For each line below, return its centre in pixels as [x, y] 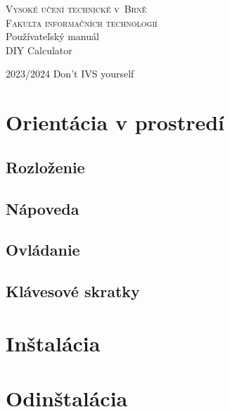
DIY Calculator [39, 50]
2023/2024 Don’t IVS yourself [70, 74]
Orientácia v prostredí [115, 122]
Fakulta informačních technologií [82, 22]
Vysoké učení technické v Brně [76, 8]
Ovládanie [43, 250]
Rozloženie [45, 167]
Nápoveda [43, 208]
